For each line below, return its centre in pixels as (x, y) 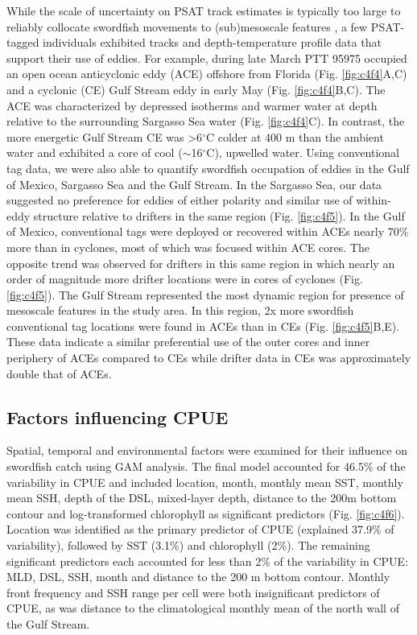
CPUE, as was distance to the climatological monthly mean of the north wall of (203, 608)
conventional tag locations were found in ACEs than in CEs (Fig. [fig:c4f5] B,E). (203, 326)
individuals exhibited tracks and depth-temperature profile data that (212, 42)
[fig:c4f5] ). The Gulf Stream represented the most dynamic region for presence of (205, 294)
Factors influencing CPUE (118, 416)
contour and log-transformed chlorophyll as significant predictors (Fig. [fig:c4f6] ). (206, 513)
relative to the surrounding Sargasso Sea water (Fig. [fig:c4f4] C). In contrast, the (206, 121)
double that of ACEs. (59, 373)
